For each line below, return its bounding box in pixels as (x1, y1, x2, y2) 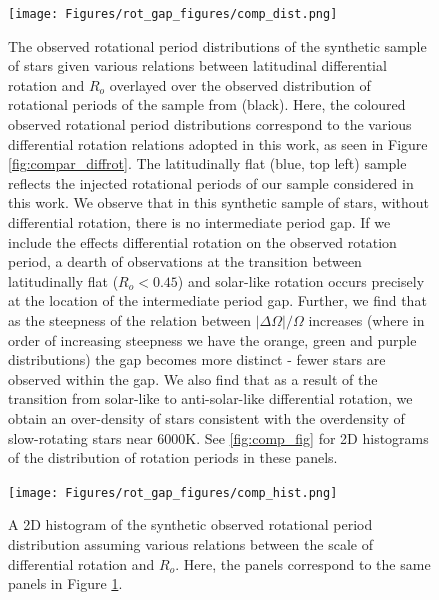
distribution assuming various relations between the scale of (8, 533, 373, 554)
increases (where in (308, 309, 425, 330)
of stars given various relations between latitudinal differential (8, 55, 387, 76)
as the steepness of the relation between (8, 309, 251, 330)
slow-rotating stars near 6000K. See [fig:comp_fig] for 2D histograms (8, 427, 429, 448)
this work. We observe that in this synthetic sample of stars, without (8, 192, 430, 213)
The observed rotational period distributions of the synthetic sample (8, 35, 427, 56)
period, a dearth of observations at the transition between (8, 251, 362, 272)
